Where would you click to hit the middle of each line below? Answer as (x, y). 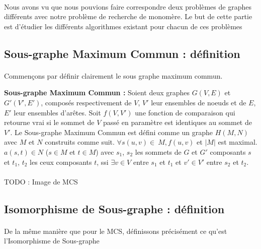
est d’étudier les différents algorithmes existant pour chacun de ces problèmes (123, 26)
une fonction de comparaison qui (185, 112)
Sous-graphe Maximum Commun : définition (122, 53)
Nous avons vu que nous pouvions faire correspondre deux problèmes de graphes (128, 6)
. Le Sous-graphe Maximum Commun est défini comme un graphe (112, 132)
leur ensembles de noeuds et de (199, 102)
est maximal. (238, 142)
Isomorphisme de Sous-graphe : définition (114, 208)
